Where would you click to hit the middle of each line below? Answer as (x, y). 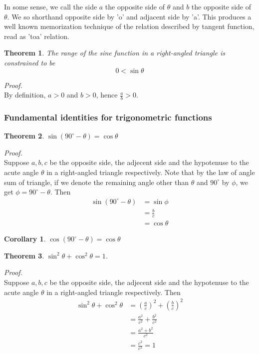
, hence (107, 95)
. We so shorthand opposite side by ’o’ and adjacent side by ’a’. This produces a (129, 16)
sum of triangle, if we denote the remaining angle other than (97, 182)
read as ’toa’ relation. (37, 36)
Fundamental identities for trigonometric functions (108, 117)
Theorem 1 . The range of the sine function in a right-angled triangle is (115, 53)
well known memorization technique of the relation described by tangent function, (129, 26)
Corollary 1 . (25, 239)
